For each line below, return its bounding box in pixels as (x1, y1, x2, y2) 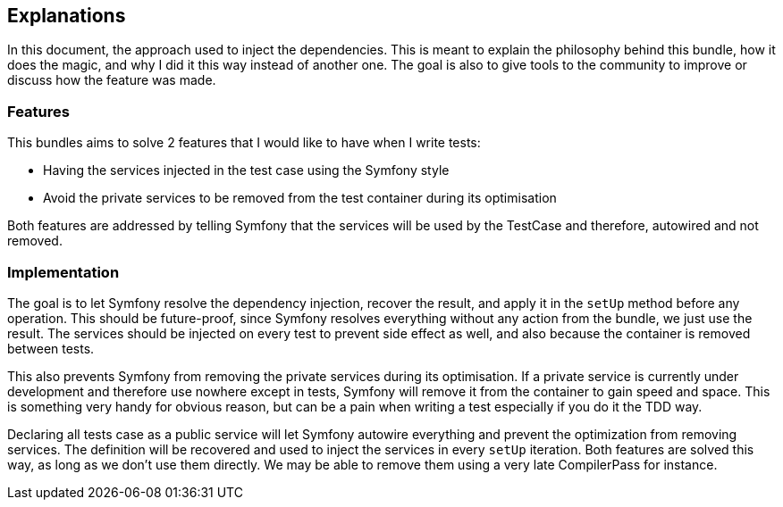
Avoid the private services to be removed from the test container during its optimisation (43, 190, 557, 206)
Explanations (7, 4, 126, 27)
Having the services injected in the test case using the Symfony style (43, 162, 450, 179)
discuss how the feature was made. (7, 72, 216, 88)
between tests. (7, 340, 95, 356)
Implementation (7, 262, 120, 281)
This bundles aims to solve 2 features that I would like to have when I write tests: (7, 135, 481, 151)
